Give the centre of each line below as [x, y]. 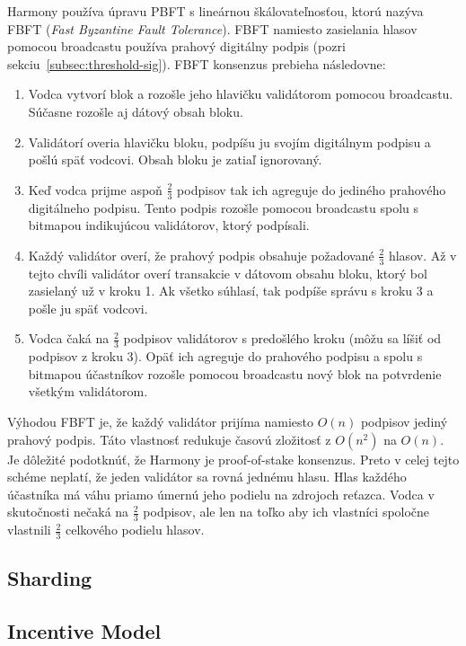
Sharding [50, 578]
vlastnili [29, 530]
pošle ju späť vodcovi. [88, 308]
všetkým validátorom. [88, 391]
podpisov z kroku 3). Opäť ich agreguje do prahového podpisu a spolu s [225, 356]
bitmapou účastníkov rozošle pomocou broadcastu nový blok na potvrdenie [235, 373]
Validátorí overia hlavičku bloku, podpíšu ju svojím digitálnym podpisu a [229, 142]
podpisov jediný [404, 421]
